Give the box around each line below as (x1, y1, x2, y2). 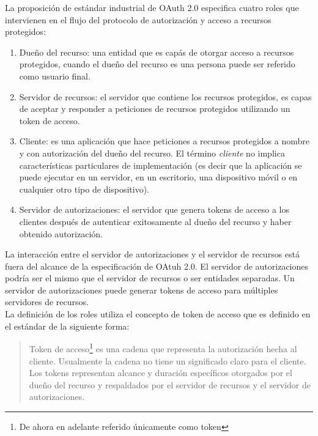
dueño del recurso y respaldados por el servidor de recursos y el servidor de (29, 378, 311, 391)
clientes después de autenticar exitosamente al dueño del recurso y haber (19, 215, 292, 227)
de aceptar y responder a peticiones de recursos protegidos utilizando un (19, 102, 290, 115)
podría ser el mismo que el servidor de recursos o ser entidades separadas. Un (5, 272, 295, 284)
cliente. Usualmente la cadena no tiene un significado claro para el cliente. (29, 354, 306, 367)
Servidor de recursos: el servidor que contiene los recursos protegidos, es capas (19, 90, 312, 103)
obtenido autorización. (19, 227, 103, 240)
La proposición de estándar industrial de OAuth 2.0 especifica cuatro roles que (5, 1, 299, 13)
